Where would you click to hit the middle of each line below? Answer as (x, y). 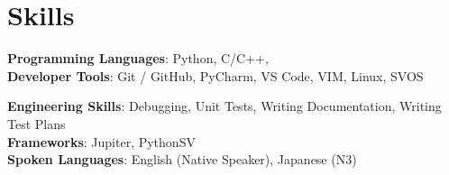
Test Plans (37, 123)
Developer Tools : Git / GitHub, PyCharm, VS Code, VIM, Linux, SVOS (215, 75)
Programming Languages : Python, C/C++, (138, 58)
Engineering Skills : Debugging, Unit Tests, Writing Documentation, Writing (224, 106)
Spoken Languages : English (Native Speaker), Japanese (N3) (182, 159)
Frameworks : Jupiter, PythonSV (101, 141)
